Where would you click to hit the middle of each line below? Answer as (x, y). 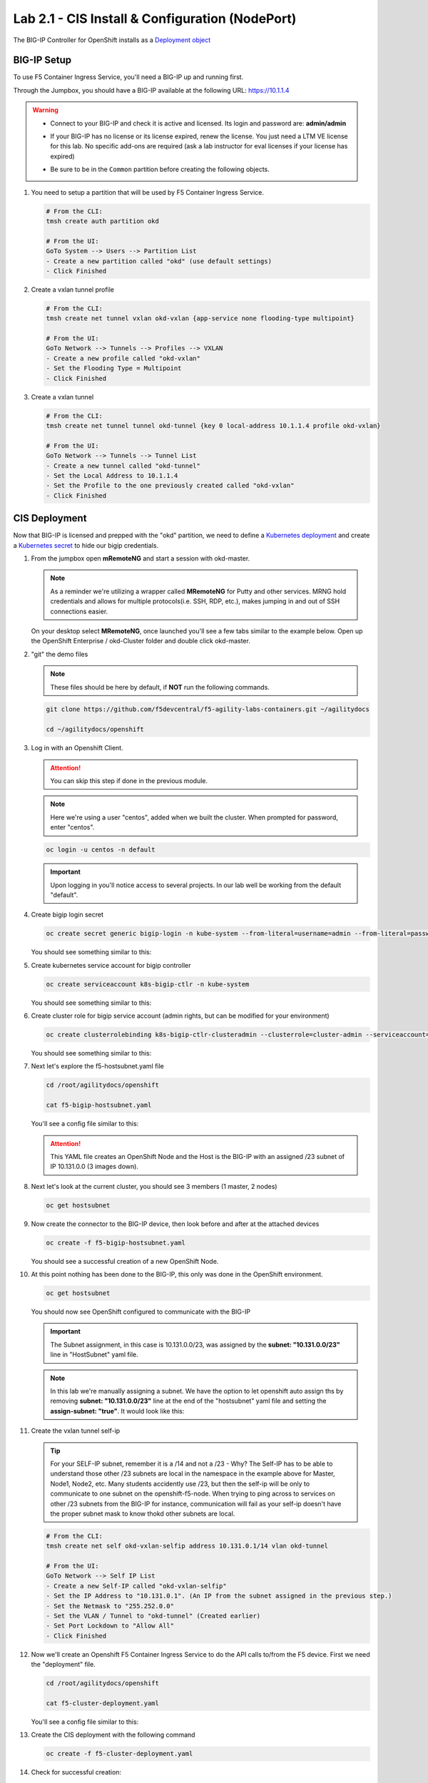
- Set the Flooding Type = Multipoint (114, 368)
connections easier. (79, 611)
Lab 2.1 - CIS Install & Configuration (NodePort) (155, 19)
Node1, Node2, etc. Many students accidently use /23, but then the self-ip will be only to (180, 1483)
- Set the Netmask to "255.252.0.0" (110, 1606)
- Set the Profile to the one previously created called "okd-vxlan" (170, 486)
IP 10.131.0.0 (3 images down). (95, 1167)
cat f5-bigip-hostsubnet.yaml (99, 1105)
